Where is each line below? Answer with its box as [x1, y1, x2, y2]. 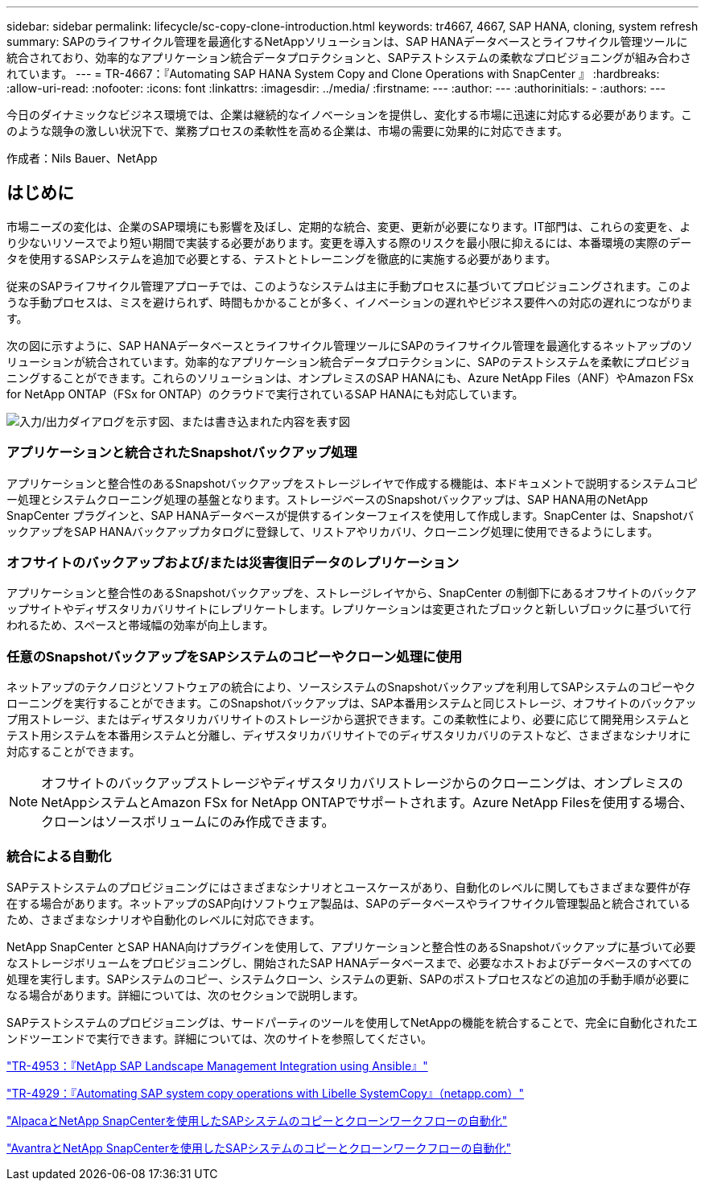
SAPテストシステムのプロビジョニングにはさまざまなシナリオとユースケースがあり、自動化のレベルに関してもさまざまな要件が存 [6, 880, 691, 894]
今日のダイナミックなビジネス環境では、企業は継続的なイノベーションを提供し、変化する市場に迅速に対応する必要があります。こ [6, 108, 693, 122]
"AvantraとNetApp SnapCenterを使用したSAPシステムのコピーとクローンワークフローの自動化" [6, 1140, 512, 1155]
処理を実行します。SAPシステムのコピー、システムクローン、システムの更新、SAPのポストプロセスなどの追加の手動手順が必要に [6, 971, 690, 986]
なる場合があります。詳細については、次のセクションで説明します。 [6, 987, 365, 1002]
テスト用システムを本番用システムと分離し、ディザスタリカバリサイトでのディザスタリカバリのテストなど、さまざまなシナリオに [6, 728, 691, 743]
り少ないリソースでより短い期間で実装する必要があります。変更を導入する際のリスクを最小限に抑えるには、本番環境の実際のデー [6, 235, 692, 249]
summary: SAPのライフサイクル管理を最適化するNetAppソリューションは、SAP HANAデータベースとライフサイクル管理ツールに [6, 35, 688, 48]
